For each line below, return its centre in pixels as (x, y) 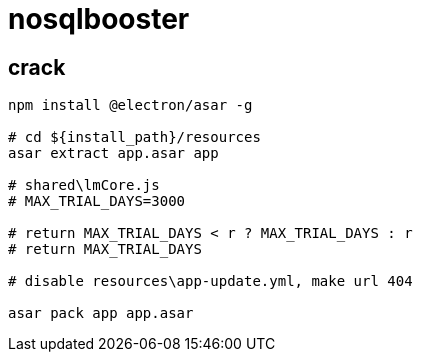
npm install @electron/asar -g (130, 105)
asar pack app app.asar (101, 313)
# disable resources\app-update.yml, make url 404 (210, 281)
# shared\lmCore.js (84, 185)
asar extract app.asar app (113, 153)
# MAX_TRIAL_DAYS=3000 (97, 201)
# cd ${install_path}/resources (134, 137)
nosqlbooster (99, 19)
